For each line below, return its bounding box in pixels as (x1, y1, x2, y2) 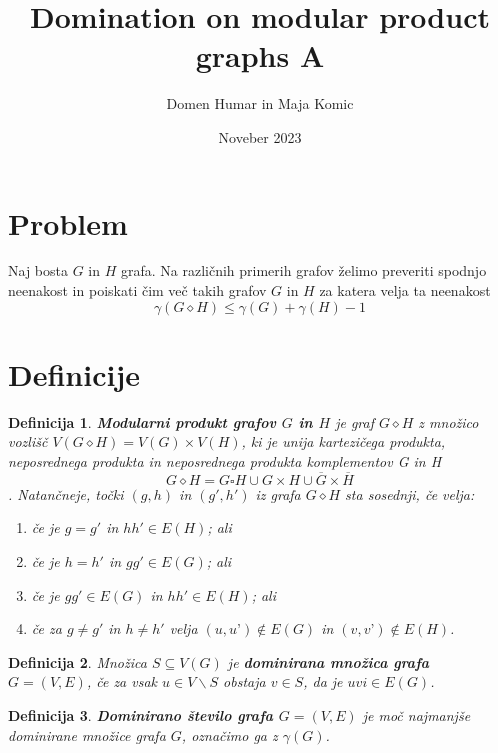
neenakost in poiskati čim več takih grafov (8, 280, 267, 301)
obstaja (223, 671, 266, 692)
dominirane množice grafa (8, 724, 166, 745)
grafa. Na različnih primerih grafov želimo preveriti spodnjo (120, 260, 487, 281)
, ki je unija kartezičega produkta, (241, 431, 446, 452)
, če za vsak (86, 671, 158, 692)
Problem (8, 202, 128, 243)
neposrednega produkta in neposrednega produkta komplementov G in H (8, 450, 442, 471)
